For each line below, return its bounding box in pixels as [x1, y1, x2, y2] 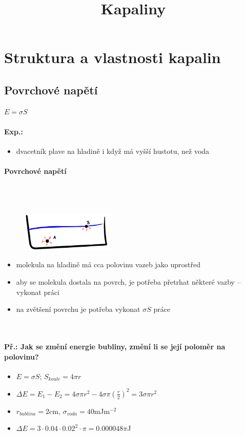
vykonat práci [16, 286, 59, 297]
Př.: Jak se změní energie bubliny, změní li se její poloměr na [4, 341, 226, 351]
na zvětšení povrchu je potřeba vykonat [16, 304, 140, 314]
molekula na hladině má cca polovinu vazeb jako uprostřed [16, 259, 200, 270]
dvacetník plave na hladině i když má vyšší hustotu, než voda [16, 146, 210, 156]
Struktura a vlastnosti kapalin [4, 47, 221, 68]
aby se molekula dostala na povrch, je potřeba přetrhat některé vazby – [16, 276, 241, 287]
